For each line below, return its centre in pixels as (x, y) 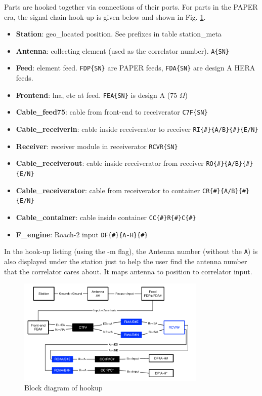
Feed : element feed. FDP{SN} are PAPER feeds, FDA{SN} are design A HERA (136, 68)
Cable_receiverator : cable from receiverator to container (108, 190)
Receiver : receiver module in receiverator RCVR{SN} (97, 146)
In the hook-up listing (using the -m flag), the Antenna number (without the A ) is (131, 251)
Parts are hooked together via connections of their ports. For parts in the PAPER (131, 7)
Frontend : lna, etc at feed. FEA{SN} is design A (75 (97, 95)
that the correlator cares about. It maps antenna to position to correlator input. (128, 271)
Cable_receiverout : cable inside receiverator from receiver (110, 163)
